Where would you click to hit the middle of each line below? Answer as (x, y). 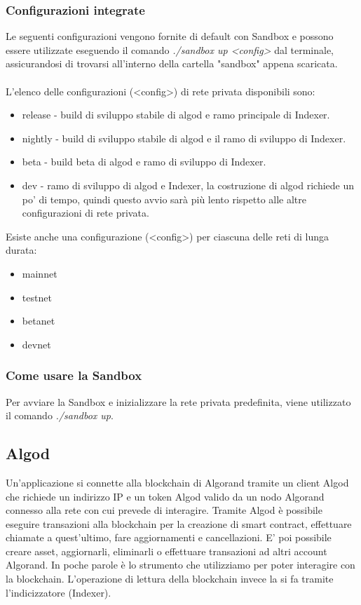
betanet (39, 321)
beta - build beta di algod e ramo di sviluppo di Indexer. (144, 162)
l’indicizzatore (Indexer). (59, 592)
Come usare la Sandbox (74, 375)
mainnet (40, 273)
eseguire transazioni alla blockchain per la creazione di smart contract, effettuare (179, 523)
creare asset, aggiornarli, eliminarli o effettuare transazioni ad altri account (166, 551)
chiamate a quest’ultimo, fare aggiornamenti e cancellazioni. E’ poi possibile (169, 537)
